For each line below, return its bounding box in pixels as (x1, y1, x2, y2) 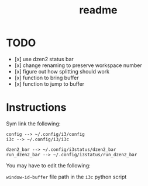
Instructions (6, 101, 67, 114)
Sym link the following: (6, 120, 61, 127)
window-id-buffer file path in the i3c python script (6, 173, 127, 180)
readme (79, 3, 118, 17)
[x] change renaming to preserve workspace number (14, 62, 142, 69)
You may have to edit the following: (6, 162, 91, 169)
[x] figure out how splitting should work (14, 68, 110, 75)
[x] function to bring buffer (14, 74, 79, 81)
